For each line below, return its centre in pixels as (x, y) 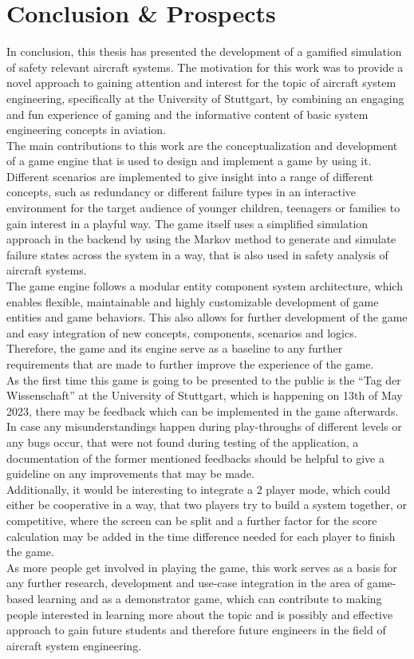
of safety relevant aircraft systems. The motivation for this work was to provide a (205, 67)
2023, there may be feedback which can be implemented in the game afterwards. (203, 410)
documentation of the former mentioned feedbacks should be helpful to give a (195, 458)
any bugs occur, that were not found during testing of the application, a (183, 442)
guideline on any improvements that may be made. (130, 474)
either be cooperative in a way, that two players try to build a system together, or (207, 505)
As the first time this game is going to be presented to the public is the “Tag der (204, 379)
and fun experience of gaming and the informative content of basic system (187, 114)
